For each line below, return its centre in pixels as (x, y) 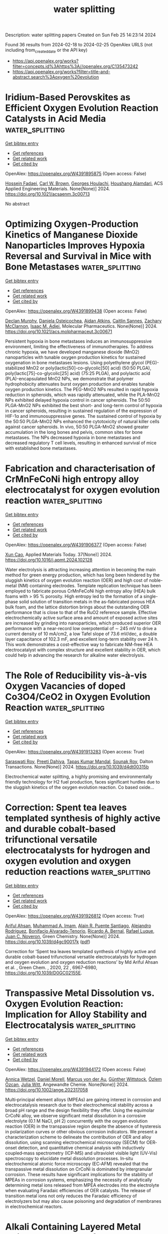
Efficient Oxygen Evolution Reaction (82, 108)
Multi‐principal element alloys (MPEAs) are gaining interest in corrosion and (83, 1099)
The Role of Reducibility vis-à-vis (76, 675)
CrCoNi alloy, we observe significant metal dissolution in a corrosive (76, 1115)
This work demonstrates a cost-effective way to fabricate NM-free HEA (79, 644)
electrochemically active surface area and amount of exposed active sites (81, 618)
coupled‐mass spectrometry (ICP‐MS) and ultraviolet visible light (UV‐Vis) (81, 1153)
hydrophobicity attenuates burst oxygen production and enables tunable (80, 384)
